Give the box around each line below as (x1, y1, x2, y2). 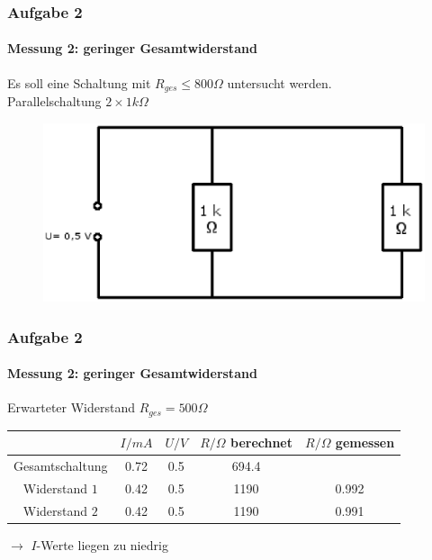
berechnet (229, 433, 293, 452)
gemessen (335, 433, 395, 452)
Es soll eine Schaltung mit (7, 73, 151, 92)
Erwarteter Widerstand (7, 398, 136, 417)
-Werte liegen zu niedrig (36, 535, 168, 554)
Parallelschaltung (7, 92, 102, 111)
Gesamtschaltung (13, 456, 108, 475)
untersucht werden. (227, 73, 332, 92)
